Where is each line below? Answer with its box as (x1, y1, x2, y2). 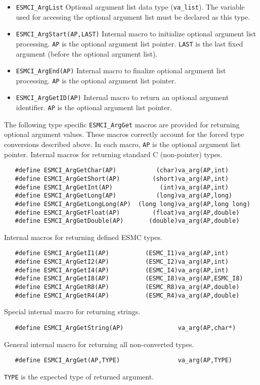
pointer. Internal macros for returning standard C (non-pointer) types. (4, 149, 223, 159)
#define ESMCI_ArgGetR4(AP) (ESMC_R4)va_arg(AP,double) (15, 292, 240, 299)
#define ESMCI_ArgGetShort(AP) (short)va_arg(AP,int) (15, 175, 229, 182)
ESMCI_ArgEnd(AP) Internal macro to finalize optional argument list (16, 65, 226, 76)
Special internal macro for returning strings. (4, 306, 141, 317)
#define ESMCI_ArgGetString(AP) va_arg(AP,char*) (15, 324, 236, 331)
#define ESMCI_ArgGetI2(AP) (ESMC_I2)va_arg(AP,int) (15, 258, 229, 266)
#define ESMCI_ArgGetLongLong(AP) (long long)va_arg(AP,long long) (15, 200, 250, 208)
